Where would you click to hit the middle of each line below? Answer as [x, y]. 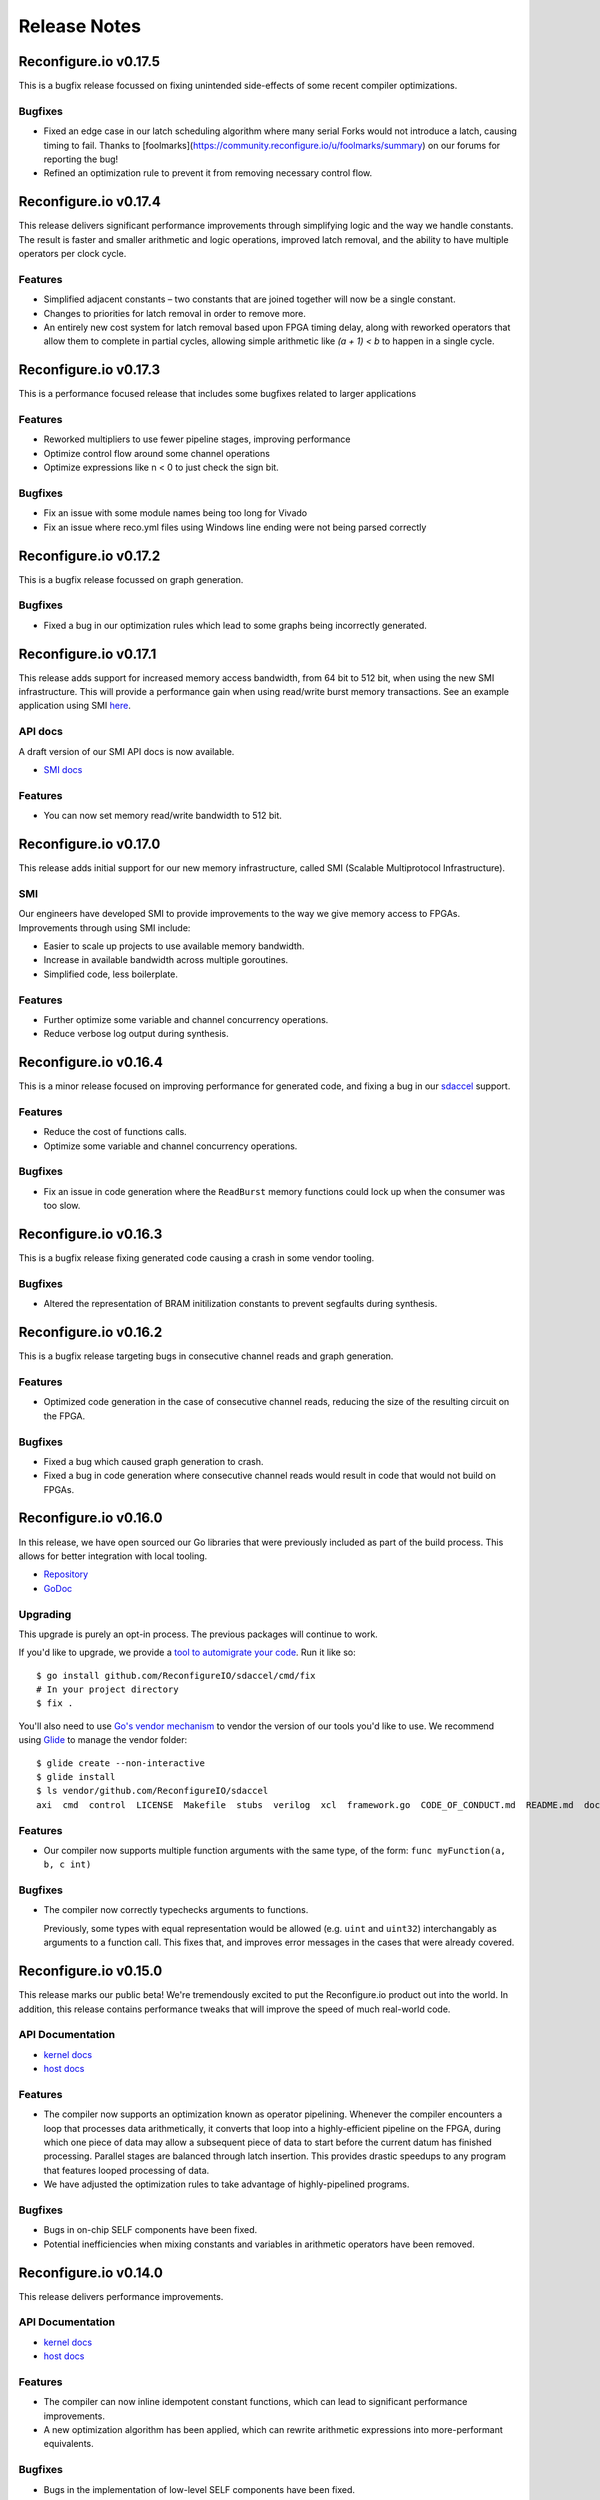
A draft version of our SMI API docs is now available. [126, 751]
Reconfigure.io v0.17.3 [89, 370]
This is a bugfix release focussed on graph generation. [131, 579]
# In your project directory [107, 1689]
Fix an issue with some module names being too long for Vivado [175, 513]
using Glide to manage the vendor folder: [103, 1740]
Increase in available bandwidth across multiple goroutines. [166, 960]
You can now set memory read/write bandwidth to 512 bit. [162, 816]
